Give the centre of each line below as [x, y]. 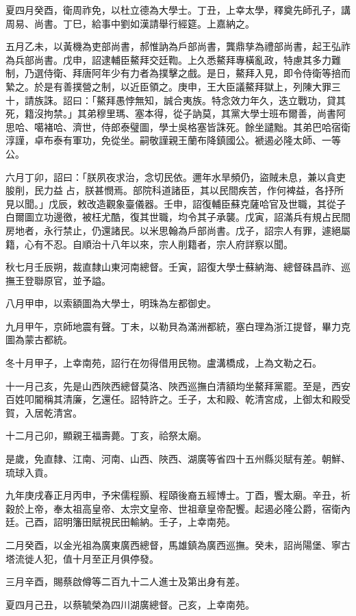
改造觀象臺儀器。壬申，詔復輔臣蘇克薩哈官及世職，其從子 [216, 203]
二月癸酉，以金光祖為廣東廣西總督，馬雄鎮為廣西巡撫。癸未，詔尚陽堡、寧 [173, 545]
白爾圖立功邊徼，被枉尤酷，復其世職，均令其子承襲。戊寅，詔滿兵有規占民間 [178, 217]
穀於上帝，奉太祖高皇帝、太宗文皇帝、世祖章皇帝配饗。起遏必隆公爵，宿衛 [173, 508]
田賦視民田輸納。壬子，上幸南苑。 [158, 522]
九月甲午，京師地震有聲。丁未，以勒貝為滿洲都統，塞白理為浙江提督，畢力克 [178, 326]
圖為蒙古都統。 [39, 340]
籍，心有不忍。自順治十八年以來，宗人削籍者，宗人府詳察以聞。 [149, 244]
